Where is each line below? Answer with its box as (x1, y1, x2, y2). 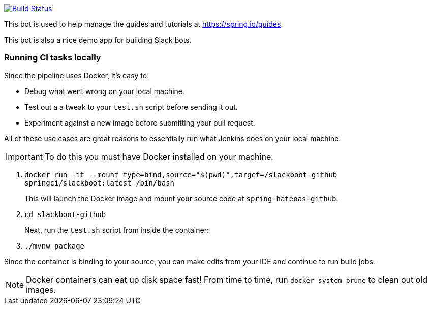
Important (6, 151, 43, 162)
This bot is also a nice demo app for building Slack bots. (4, 36, 192, 44)
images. (26, 284, 56, 295)
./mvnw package (24, 241, 85, 250)
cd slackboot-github (24, 210, 106, 219)
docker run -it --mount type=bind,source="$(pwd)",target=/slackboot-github (24, 170, 337, 179)
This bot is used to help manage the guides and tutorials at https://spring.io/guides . (4, 20, 283, 28)
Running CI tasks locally (4, 52, 101, 63)
